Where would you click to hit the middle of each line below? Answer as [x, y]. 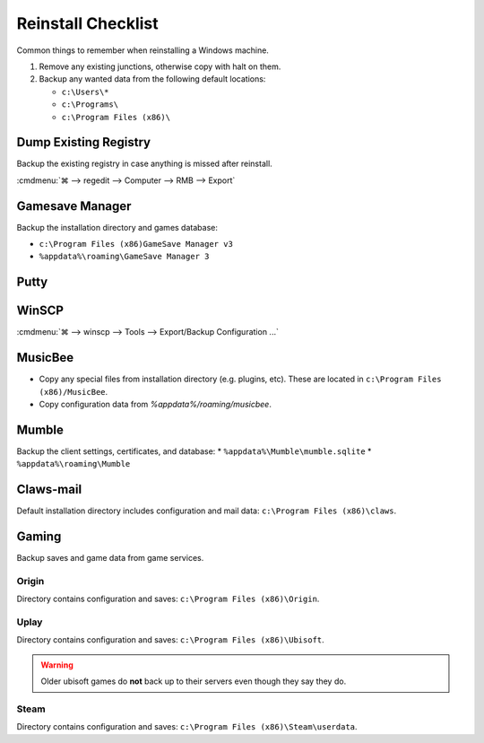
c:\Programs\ [90, 105]
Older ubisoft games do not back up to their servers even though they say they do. [194, 681]
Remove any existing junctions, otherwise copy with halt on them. [160, 66]
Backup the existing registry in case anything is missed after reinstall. [144, 164]
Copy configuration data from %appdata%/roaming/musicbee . [156, 405]
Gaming [39, 537]
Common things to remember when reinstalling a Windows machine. [143, 50]
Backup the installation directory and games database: [117, 227]
